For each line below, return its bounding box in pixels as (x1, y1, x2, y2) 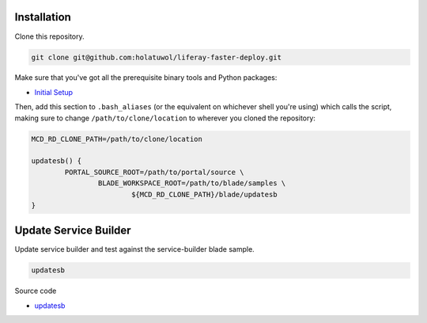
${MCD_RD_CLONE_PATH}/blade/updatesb (130, 190, 278, 199)
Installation (14, 10, 71, 24)
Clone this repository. (14, 32, 85, 41)
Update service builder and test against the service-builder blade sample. (14, 245, 255, 254)
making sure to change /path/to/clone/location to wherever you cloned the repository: (14, 113, 316, 123)
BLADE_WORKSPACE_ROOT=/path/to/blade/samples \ (97, 179, 286, 188)
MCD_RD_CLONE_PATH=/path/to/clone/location (31, 135, 203, 143)
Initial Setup (34, 87, 74, 97)
